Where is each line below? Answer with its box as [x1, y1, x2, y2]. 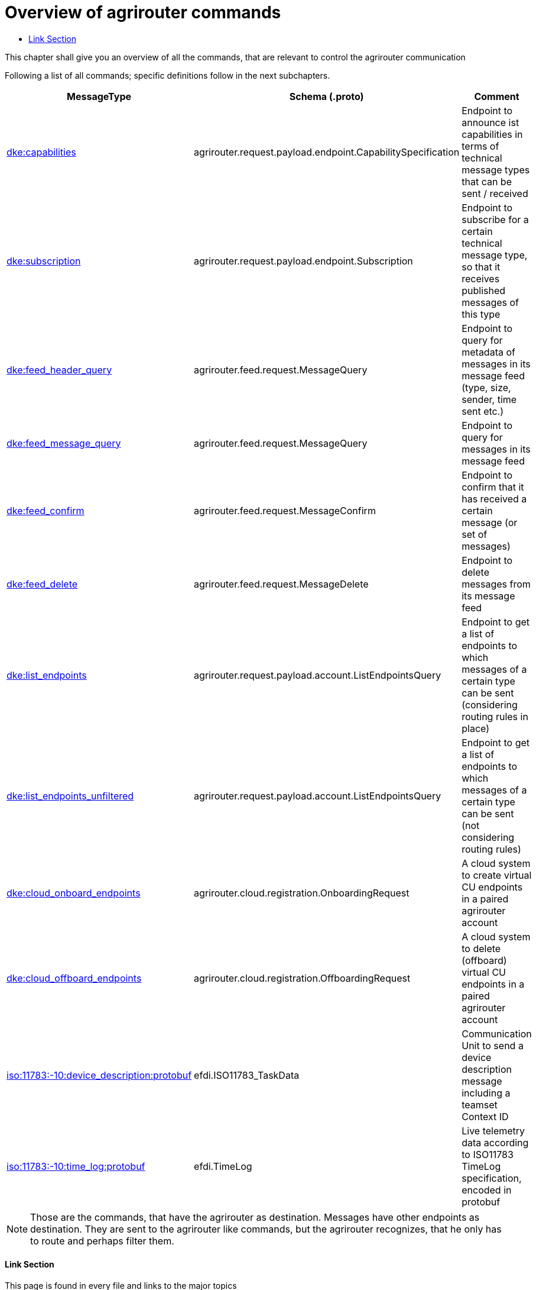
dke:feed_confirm [7, 504, 85, 517]
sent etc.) [462, 405, 504, 417]
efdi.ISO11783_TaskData [194, 1069, 300, 1081]
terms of [462, 140, 499, 152]
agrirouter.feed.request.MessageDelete [194, 578, 369, 590]
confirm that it [462, 480, 524, 493]
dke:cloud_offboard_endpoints [7, 972, 142, 984]
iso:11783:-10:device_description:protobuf [7, 1069, 192, 1081]
